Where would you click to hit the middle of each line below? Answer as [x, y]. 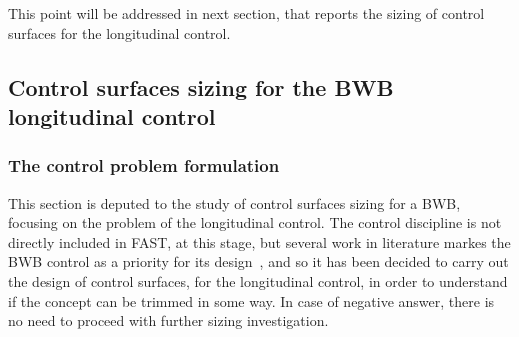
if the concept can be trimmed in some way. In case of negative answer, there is [251, 300]
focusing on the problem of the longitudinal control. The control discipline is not [255, 222]
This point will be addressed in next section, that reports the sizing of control [246, 13]
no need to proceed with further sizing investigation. [168, 320]
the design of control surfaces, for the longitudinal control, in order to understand [258, 280]
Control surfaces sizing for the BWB [201, 86]
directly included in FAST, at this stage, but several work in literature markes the [259, 241]
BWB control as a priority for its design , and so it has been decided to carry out [258, 261]
